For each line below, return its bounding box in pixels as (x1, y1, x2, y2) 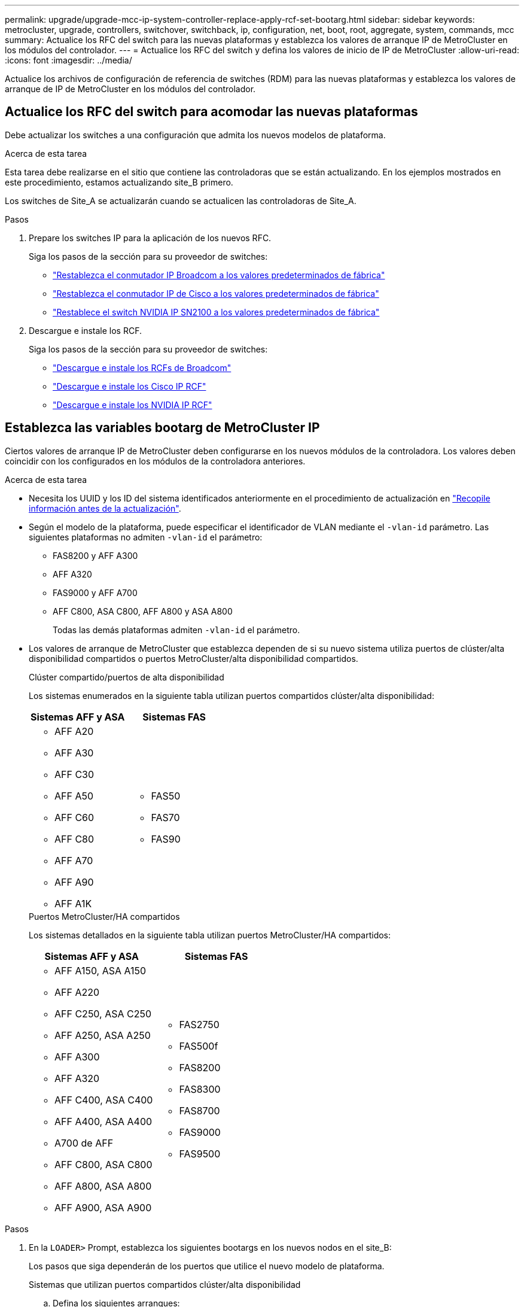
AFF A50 (54, 789, 94, 802)
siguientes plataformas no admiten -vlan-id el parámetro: (29, 531, 263, 542)
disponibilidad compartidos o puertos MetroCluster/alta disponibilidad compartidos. (29, 653, 358, 664)
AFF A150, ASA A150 (54, 964, 147, 977)
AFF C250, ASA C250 (54, 1007, 152, 1020)
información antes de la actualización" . (29, 503, 181, 513)
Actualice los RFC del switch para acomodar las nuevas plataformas (5, 104, 418, 120)
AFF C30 (54, 768, 95, 780)
